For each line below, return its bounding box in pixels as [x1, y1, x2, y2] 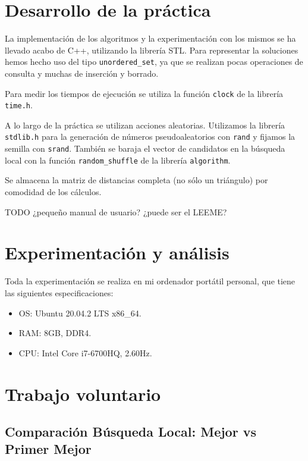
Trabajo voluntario [5, 381, 161, 406]
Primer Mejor [5, 440, 92, 458]
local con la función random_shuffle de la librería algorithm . [5, 153, 231, 166]
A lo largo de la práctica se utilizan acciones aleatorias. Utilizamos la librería [5, 118, 285, 131]
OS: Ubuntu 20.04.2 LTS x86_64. [18, 306, 142, 319]
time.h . [5, 99, 33, 111]
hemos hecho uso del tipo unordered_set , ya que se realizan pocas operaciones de [5, 55, 303, 68]
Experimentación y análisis [5, 240, 230, 265]
